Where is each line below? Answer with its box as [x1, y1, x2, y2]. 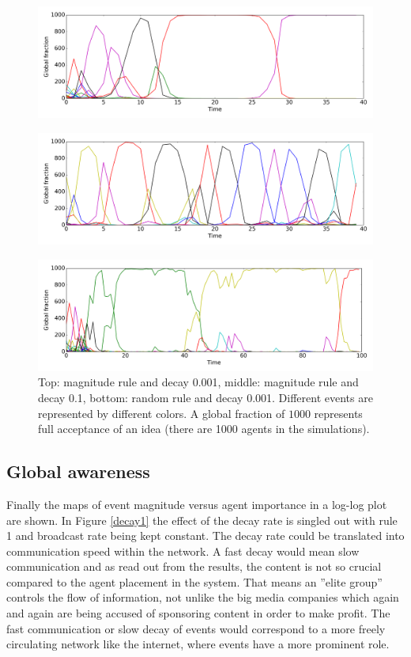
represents [314, 404, 363, 421]
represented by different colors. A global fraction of [38, 404, 285, 421]
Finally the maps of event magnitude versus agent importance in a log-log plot [6, 496, 387, 512]
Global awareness [6, 459, 150, 484]
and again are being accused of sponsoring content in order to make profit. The [6, 605, 390, 621]
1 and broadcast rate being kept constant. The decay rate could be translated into [6, 527, 405, 544]
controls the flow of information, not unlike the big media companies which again [6, 589, 399, 606]
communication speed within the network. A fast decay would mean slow [6, 542, 360, 559]
